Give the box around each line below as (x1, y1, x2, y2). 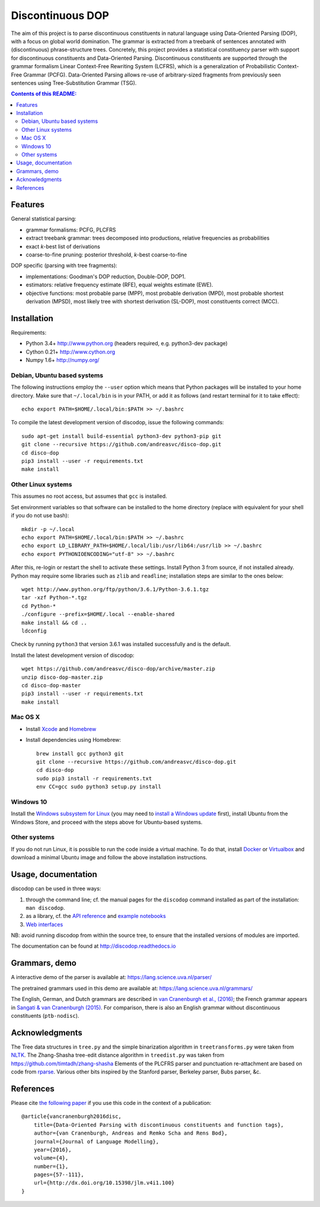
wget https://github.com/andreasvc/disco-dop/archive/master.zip (21, 665, 216, 672)
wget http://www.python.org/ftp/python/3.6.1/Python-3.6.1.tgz (21, 586, 209, 593)
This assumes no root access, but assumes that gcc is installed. (11, 493, 167, 500)
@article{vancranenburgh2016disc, (21, 1113, 121, 1120)
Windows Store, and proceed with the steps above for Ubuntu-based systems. (11, 818, 203, 825)
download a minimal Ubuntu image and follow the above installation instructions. (11, 854, 207, 861)
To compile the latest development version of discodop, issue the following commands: (11, 419, 225, 426)
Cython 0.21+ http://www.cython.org (25, 348, 116, 355)
